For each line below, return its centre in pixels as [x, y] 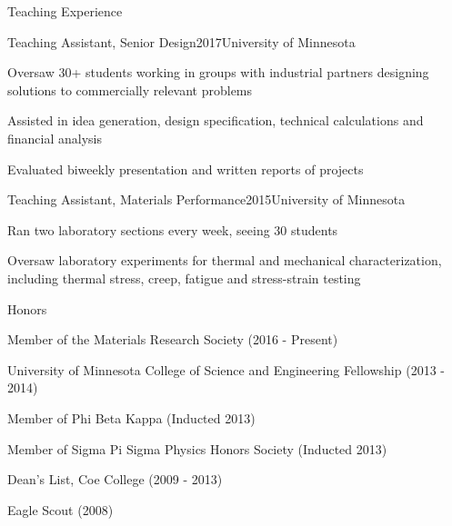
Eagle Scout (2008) [60, 509]
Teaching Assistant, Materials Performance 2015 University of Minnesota [206, 199]
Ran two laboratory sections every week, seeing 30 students [173, 229]
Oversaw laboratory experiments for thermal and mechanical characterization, [225, 260]
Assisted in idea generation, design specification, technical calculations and [216, 120]
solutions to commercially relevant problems [130, 89]
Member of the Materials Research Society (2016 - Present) [173, 339]
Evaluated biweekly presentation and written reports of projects [186, 169]
